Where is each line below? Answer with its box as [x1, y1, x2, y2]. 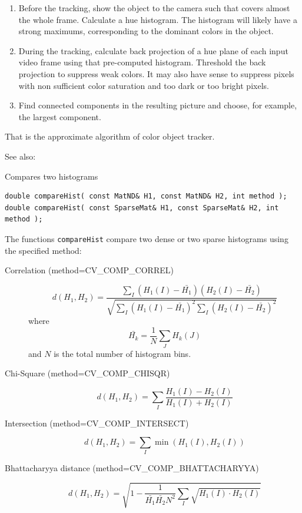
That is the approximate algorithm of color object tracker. [5, 130, 215, 143]
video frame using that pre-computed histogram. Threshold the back [18, 56, 266, 68]
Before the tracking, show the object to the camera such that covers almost [18, 2, 290, 14]
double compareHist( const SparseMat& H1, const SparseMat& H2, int [5, 203, 279, 212]
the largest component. [18, 110, 101, 123]
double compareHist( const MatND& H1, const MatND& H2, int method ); [5, 192, 287, 201]
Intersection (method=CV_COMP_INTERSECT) [5, 416, 189, 429]
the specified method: [5, 244, 82, 256]
